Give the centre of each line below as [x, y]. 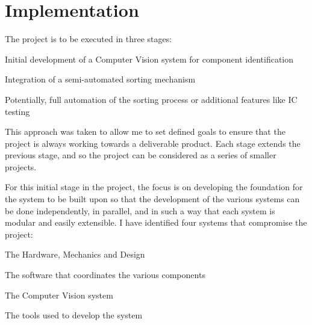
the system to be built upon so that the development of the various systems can [152, 199]
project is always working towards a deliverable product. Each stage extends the [153, 143]
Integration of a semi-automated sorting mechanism [100, 79]
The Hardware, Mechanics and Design [75, 254]
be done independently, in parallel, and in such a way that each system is [140, 210]
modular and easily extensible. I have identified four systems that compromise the [156, 222]
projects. [21, 166]
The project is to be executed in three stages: [89, 39]
